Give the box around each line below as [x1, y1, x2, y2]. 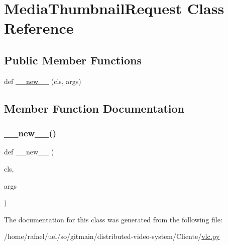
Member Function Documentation [4, 100, 185, 116]
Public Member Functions [4, 52, 142, 67]
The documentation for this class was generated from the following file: [4, 214, 222, 224]
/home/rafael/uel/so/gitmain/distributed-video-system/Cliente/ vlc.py [4, 231, 220, 241]
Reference [4, 18, 74, 38]
